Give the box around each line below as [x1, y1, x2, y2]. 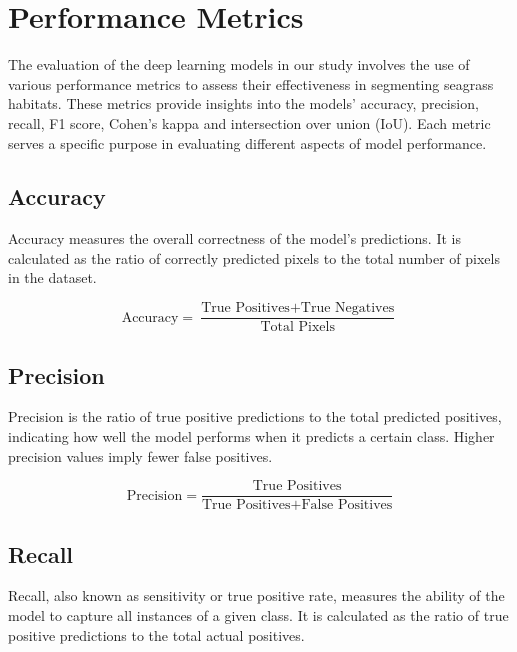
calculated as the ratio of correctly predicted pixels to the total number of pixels [8, 247, 500, 268]
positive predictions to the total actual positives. [8, 624, 305, 645]
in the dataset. [8, 267, 97, 288]
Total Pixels [260, 320, 335, 335]
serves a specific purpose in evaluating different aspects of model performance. [8, 132, 487, 153]
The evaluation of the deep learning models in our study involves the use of [8, 54, 470, 75]
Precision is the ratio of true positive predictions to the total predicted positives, [8, 406, 502, 427]
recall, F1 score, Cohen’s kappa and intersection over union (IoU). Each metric [8, 112, 491, 133]
